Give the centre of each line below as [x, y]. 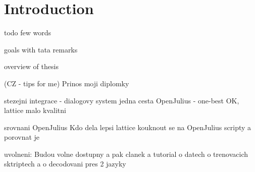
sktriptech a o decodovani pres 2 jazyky [65, 164]
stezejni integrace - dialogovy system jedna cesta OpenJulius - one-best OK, [122, 100]
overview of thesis [31, 66]
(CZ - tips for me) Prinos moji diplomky [67, 83]
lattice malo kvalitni [35, 110]
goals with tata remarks [41, 49]
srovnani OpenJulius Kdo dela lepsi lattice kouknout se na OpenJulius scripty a [128, 127]
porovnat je [22, 137]
